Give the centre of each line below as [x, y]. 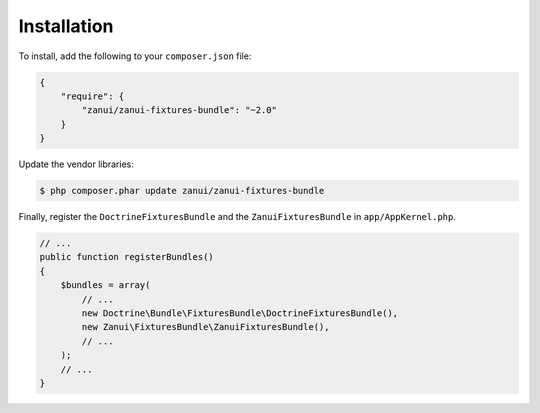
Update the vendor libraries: [76, 164]
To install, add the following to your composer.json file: [135, 56]
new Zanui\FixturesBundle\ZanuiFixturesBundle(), [205, 327]
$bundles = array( [105, 285]
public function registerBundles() [126, 257]
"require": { [92, 96]
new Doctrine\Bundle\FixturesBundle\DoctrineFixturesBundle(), [240, 313]
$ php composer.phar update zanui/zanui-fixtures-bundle [182, 191]
